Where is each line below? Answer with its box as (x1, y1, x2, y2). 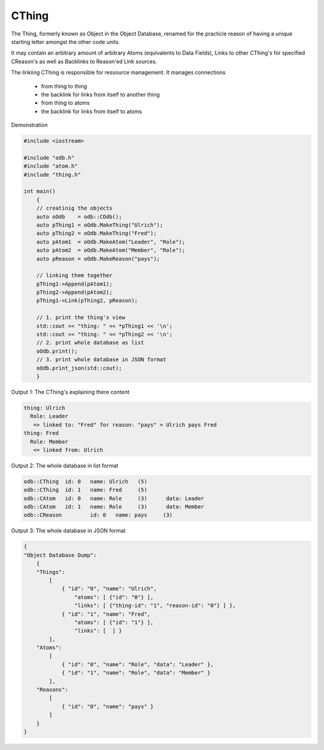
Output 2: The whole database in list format (11, 462, 119, 469)
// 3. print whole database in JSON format (36, 356, 166, 363)
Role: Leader (30, 413, 68, 420)
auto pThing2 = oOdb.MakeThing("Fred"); (36, 230, 157, 237)
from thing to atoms (41, 99, 90, 106)
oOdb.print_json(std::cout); (36, 364, 122, 371)
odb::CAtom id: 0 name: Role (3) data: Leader (23, 495, 205, 502)
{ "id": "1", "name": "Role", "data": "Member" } (61, 669, 211, 676)
